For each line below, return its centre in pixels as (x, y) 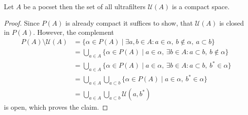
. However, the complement (74, 32)
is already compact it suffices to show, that (129, 22)
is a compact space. (201, 6)
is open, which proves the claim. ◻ (56, 107)
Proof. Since (22, 22)
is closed (231, 22)
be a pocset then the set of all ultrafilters (84, 6)
